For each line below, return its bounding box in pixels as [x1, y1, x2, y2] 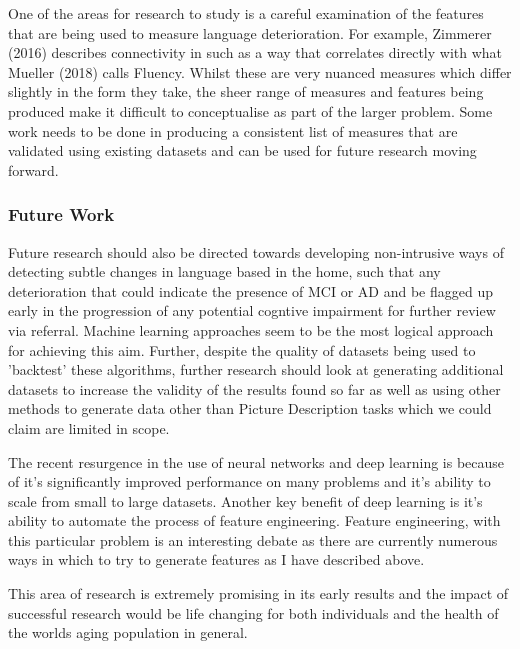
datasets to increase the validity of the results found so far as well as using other [8, 378, 501, 399]
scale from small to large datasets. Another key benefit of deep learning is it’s [8, 490, 483, 511]
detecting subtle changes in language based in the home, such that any [8, 261, 441, 282]
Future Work [8, 202, 115, 227]
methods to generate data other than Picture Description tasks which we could [8, 398, 492, 419]
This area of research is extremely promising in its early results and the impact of [8, 583, 509, 604]
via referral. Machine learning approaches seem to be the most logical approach [8, 319, 494, 340]
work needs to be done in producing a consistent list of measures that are [8, 120, 458, 141]
